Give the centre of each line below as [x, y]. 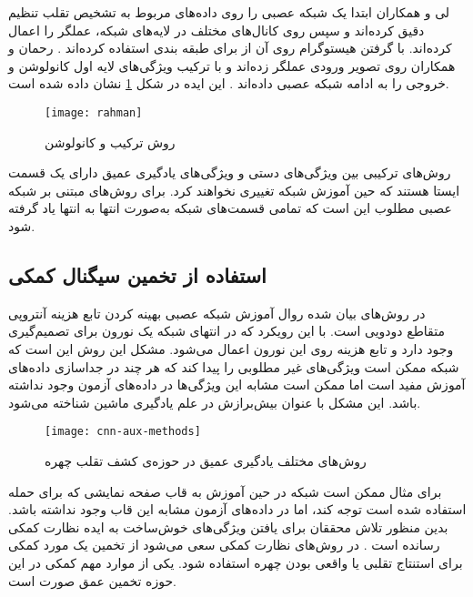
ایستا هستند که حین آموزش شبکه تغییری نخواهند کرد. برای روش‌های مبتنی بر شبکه [234, 190]
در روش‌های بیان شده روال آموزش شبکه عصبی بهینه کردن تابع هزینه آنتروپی [217, 313]
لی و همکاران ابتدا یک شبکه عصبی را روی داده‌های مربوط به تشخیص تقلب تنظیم [229, 12]
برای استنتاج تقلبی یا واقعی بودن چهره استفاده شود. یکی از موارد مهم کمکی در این [236, 562]
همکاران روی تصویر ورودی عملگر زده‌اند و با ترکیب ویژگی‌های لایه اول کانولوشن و [232, 65]
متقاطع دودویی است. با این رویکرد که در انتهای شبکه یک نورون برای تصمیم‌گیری [226, 331]
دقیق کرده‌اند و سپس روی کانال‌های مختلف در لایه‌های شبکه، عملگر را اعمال [216, 30]
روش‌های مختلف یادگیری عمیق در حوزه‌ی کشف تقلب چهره [206, 461]
